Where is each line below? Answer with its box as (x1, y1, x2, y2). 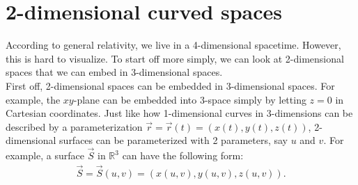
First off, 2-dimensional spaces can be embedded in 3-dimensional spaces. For (6, 78, 335, 92)
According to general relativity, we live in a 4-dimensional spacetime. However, (6, 38, 341, 52)
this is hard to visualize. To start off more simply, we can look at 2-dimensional (6, 51, 344, 65)
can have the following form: (122, 148, 244, 163)
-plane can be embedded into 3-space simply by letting (73, 92, 306, 106)
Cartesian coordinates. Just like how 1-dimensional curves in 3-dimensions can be (6, 106, 353, 120)
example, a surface (6, 148, 84, 163)
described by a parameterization (6, 119, 143, 134)
